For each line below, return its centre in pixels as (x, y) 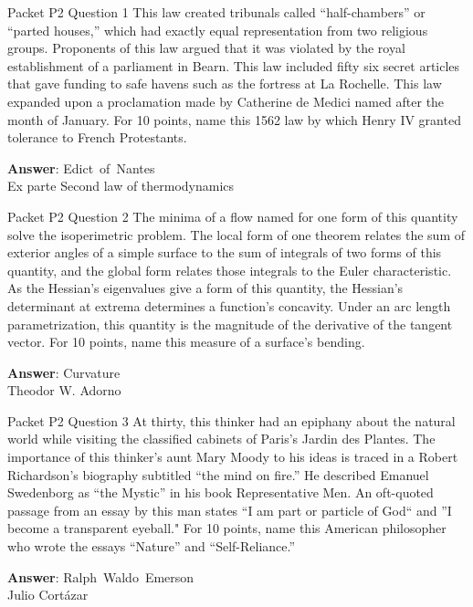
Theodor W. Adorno (64, 390)
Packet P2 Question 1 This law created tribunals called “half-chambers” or (216, 12)
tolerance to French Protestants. (97, 137)
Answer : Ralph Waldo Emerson (101, 576)
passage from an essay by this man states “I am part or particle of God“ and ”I (230, 510)
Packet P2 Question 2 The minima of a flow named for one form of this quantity (233, 216)
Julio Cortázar (48, 595)
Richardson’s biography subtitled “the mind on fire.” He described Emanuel (218, 474)
